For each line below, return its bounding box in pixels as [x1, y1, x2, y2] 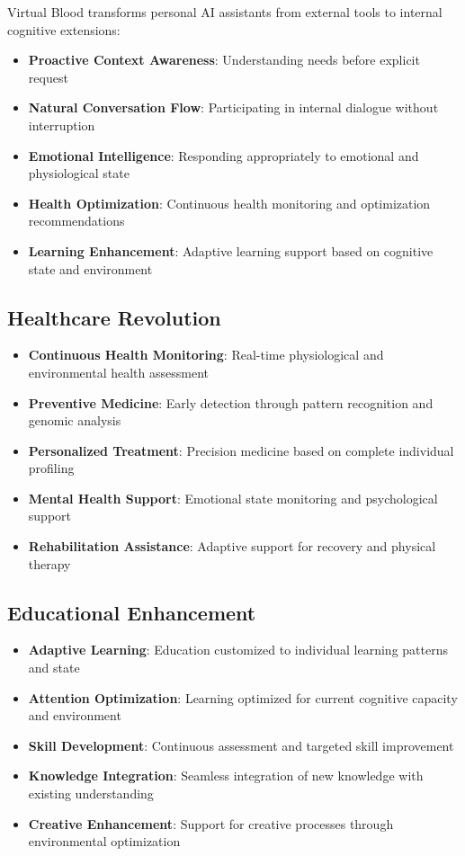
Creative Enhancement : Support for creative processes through [28, 814, 394, 833]
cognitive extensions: [7, 20, 121, 39]
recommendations [28, 211, 125, 230]
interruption [28, 115, 95, 134]
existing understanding [28, 784, 154, 803]
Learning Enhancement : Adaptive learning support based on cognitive [28, 241, 434, 260]
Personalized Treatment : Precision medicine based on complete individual [28, 441, 454, 459]
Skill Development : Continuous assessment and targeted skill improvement [28, 736, 454, 754]
